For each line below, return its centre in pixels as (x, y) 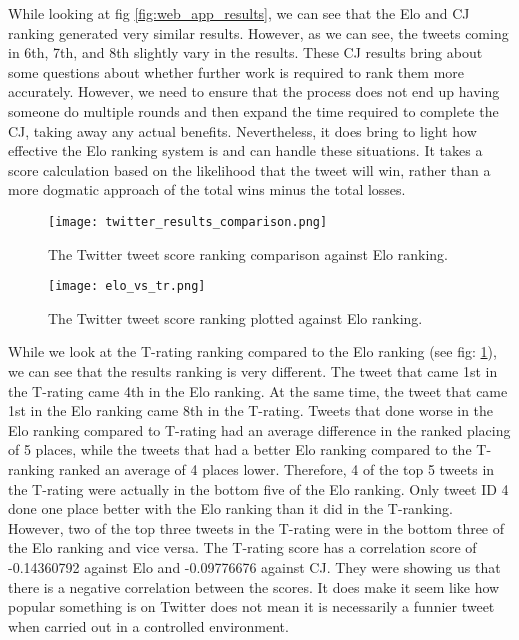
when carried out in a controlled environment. (148, 625)
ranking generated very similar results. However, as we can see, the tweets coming (258, 32)
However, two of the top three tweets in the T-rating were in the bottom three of (256, 527)
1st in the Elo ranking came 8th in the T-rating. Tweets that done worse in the (251, 410)
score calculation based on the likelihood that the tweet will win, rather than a (249, 169)
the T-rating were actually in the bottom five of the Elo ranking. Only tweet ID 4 (258, 488)
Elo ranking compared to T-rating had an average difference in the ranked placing (259, 429)
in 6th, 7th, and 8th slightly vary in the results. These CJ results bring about (245, 52)
